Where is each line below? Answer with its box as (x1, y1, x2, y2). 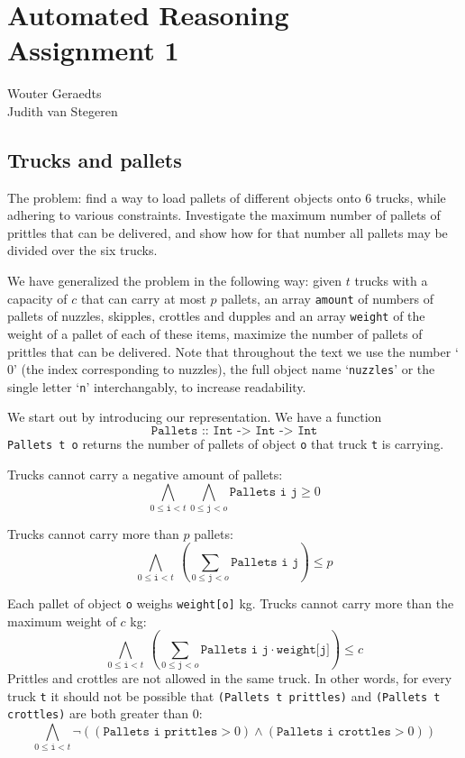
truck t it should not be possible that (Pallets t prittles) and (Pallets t (7, 686, 441, 705)
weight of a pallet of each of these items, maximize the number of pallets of (7, 324, 423, 342)
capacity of (7, 288, 68, 307)
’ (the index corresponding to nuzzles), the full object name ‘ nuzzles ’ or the (14, 360, 435, 379)
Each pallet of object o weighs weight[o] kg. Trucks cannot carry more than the (7, 593, 454, 612)
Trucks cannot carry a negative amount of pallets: (7, 464, 283, 483)
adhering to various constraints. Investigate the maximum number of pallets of (7, 205, 441, 224)
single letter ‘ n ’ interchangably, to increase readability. (7, 377, 306, 396)
